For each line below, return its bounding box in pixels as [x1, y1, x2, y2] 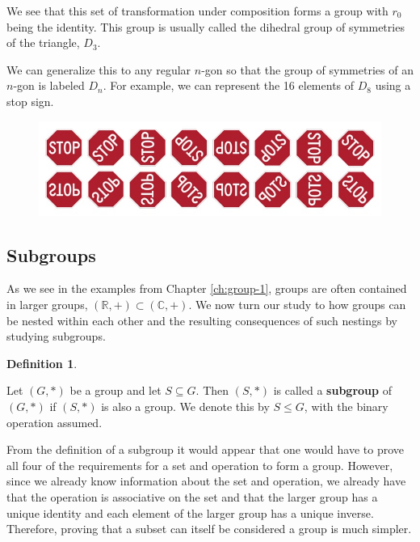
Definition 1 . [6, 354, 78, 371]
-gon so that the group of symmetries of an [201, 61, 414, 78]
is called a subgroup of [273, 382, 392, 399]
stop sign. [6, 92, 54, 109]
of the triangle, [6, 34, 80, 51]
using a [375, 77, 411, 94]
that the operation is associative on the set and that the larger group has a [6, 488, 378, 505]
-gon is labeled [13, 77, 85, 94]
